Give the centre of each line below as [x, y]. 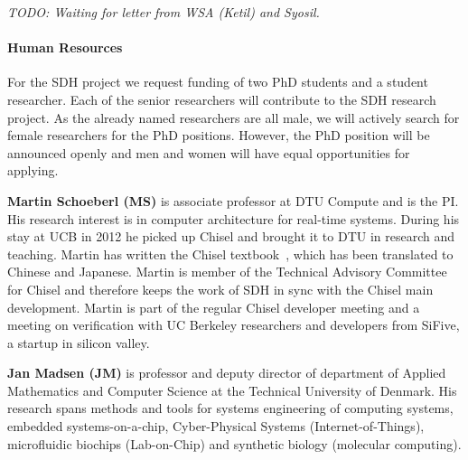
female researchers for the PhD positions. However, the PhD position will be [219, 135]
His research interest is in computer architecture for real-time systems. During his [234, 218]
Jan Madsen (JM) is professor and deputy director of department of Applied [227, 373]
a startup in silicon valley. [79, 342]
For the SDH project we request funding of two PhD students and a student [218, 82]
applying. [33, 170]
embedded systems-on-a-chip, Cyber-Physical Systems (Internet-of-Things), [216, 426]
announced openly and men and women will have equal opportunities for [209, 152]
